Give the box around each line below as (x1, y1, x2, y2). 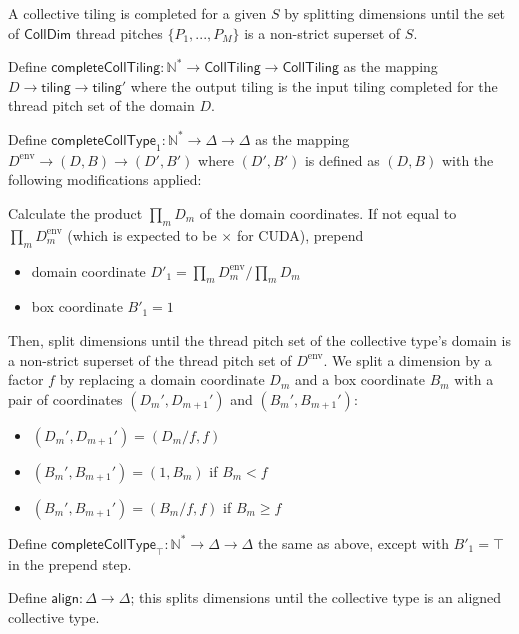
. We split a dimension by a (323, 349, 492, 370)
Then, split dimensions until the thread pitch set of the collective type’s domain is (8, 329, 511, 350)
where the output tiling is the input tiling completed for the (130, 75, 498, 96)
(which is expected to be (67, 224, 217, 245)
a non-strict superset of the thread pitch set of (8, 349, 292, 370)
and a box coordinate (295, 369, 425, 390)
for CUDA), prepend (236, 224, 364, 245)
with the (441, 149, 494, 170)
